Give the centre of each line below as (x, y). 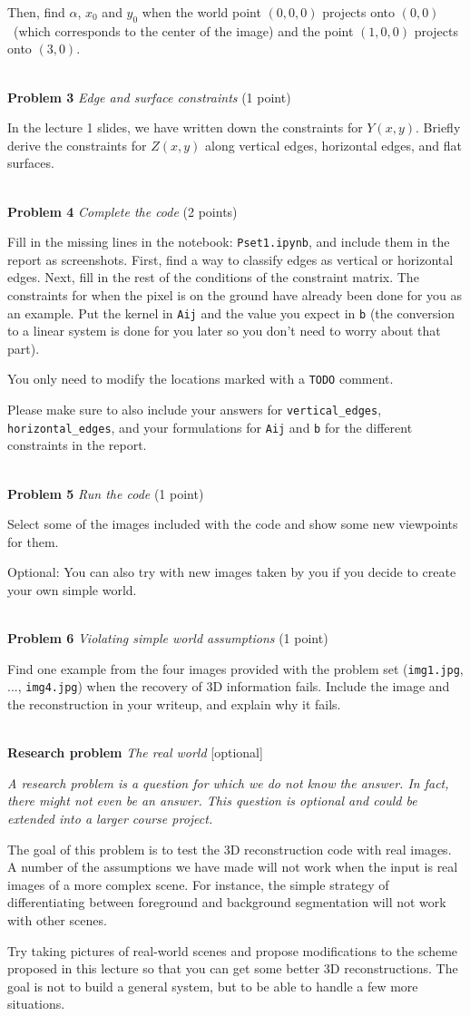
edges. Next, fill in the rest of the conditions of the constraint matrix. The (213, 277)
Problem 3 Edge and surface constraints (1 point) (149, 97)
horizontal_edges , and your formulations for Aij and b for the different (210, 427)
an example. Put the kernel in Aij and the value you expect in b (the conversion (231, 313)
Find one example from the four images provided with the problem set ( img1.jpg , (235, 668)
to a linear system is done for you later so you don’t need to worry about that (224, 331)
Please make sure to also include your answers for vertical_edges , (195, 410)
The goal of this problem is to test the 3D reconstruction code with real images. (230, 849)
